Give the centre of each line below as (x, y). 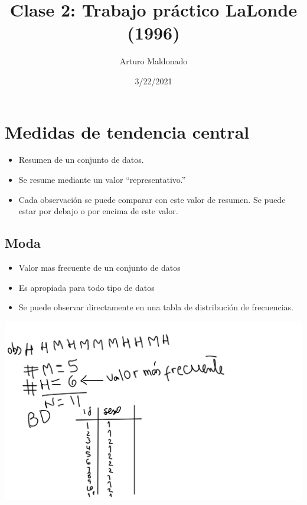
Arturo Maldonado (153, 61)
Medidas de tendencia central (127, 131)
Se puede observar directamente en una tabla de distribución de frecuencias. (156, 307)
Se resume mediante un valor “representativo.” (102, 180)
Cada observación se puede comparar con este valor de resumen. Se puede (152, 199)
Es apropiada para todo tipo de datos (86, 287)
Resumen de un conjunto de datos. (81, 160)
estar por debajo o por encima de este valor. (98, 211)
